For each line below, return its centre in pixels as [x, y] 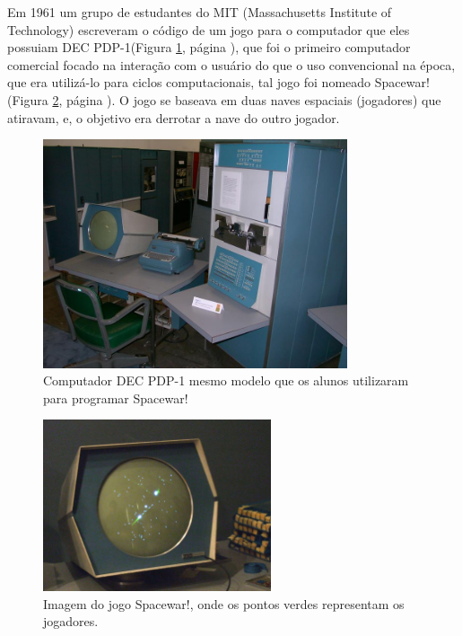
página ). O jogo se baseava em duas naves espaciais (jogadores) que [253, 99]
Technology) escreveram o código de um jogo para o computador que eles [209, 29]
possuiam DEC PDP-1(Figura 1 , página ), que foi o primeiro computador [209, 47]
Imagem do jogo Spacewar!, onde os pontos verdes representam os [224, 603]
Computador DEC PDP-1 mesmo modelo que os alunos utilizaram [226, 380]
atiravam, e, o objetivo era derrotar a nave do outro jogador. [174, 117]
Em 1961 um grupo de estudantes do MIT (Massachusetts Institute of [200, 12]
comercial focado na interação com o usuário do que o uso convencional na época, [231, 64]
